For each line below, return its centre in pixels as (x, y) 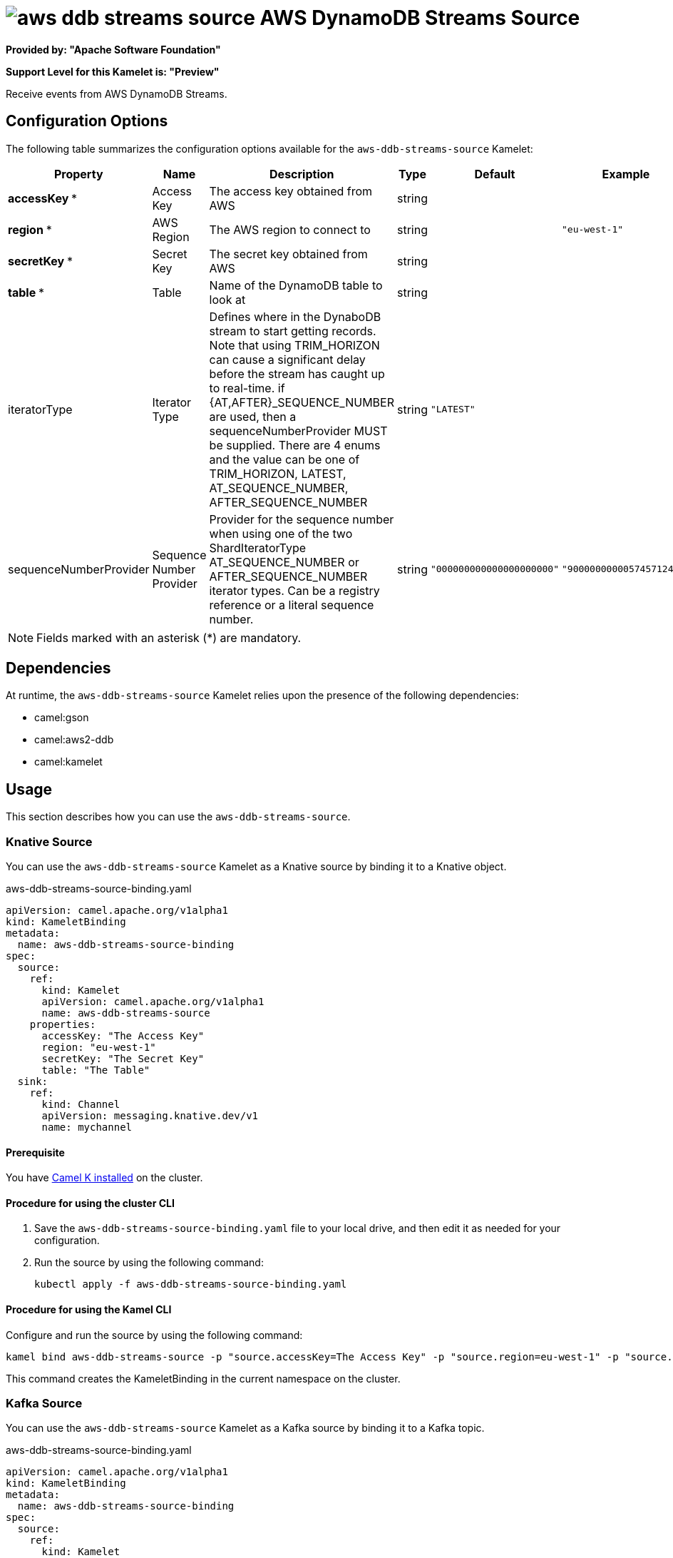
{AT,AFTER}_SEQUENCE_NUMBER (302, 402)
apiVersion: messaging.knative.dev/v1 (150, 1116)
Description (302, 174)
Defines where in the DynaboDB (295, 316)
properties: (63, 1025)
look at (227, 299)
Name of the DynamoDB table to (296, 285)
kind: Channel (81, 1105)
